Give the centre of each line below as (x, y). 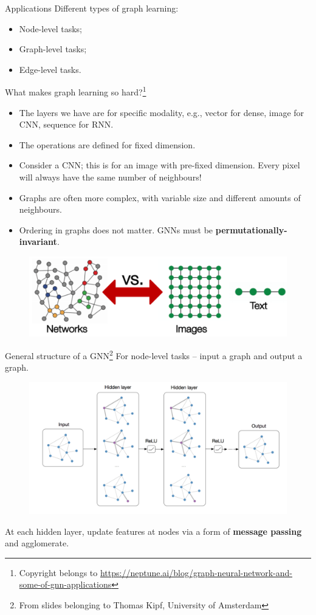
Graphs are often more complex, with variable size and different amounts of (160, 197)
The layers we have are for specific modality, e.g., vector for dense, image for (162, 112)
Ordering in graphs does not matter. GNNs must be (116, 229)
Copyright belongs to (58, 572)
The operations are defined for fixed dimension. (107, 144)
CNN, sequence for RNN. (66, 124)
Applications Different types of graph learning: (92, 8)
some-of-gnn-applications (65, 584)
